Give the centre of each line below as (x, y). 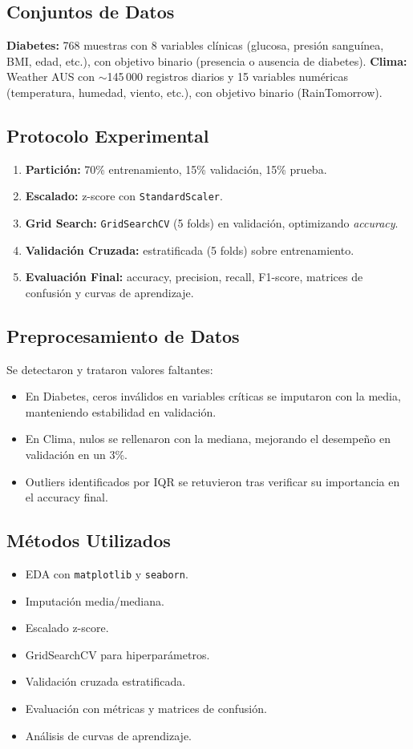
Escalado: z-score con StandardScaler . (124, 196)
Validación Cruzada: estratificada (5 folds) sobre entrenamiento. (190, 250)
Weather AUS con (51, 77)
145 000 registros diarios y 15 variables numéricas (227, 77)
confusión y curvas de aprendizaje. (109, 292)
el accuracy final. (67, 497)
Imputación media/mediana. (95, 600)
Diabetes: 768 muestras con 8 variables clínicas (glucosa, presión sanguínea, (195, 45)
